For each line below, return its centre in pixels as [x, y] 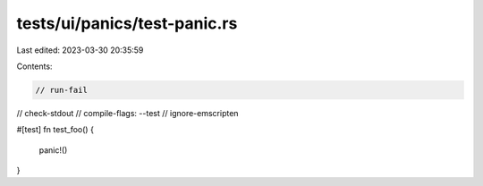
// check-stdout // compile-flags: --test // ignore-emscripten [127, 113]
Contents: [34, 66]
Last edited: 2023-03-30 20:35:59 [80, 50]
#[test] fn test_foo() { [55, 130]
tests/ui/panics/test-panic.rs [127, 23]
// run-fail [62, 90]
